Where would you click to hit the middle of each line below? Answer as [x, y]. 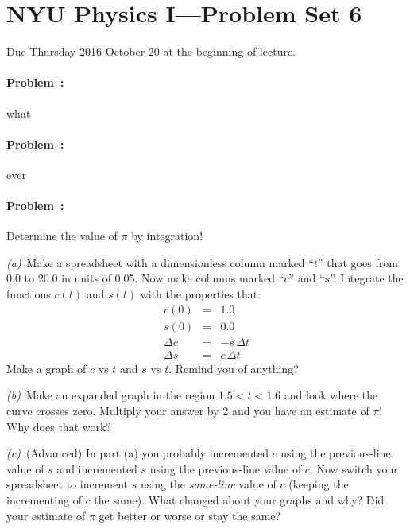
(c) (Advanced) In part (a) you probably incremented [137, 453]
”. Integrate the [367, 278]
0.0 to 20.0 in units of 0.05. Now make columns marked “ [145, 278]
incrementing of [44, 499]
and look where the [331, 395]
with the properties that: [201, 294]
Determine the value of [62, 236]
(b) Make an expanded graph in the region [111, 395]
